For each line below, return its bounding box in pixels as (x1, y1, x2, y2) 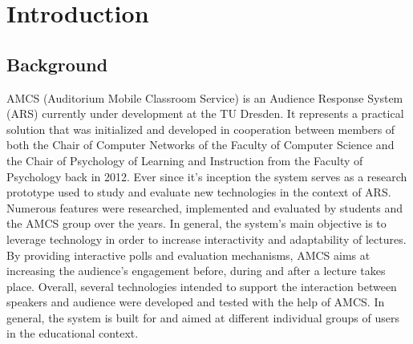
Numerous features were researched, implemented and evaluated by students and (6, 199, 403, 216)
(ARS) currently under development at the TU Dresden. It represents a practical (6, 105, 404, 122)
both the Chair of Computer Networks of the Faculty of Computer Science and (6, 136, 395, 153)
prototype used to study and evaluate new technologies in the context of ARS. (6, 184, 391, 200)
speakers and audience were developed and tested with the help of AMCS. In (6, 293, 385, 310)
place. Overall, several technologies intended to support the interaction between (6, 277, 397, 294)
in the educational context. (6, 325, 139, 342)
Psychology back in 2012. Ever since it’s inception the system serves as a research (6, 168, 407, 184)
